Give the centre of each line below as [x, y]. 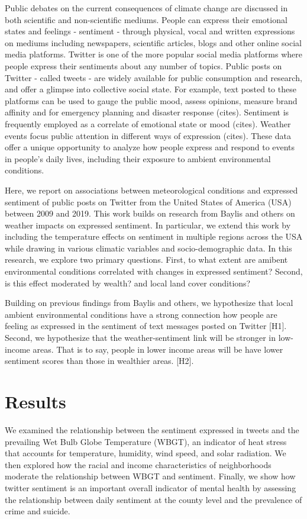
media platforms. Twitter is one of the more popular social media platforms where [153, 54]
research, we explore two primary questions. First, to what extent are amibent [146, 259]
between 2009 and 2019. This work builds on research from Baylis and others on [150, 213]
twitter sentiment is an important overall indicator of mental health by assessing [151, 487]
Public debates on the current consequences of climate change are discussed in [146, 8]
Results [35, 401]
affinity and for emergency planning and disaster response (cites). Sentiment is [147, 112]
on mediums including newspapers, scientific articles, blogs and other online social [153, 42]
